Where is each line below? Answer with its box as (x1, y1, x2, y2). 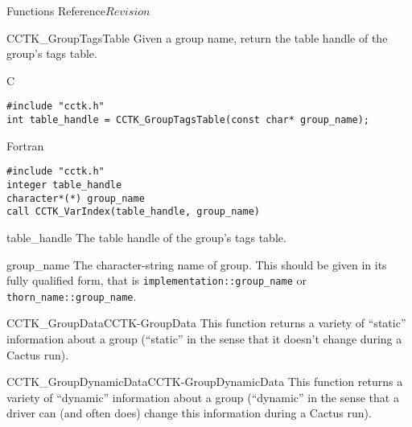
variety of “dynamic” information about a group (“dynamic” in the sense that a (6, 388, 399, 405)
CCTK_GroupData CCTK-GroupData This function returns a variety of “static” (6, 314, 406, 331)
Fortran (6, 137, 44, 154)
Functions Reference (6, 2, 106, 18)
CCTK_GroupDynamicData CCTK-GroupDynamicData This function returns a (6, 373, 403, 390)
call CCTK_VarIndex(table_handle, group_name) (6, 206, 260, 218)
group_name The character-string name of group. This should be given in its (6, 256, 387, 273)
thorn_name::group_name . (6, 287, 137, 304)
